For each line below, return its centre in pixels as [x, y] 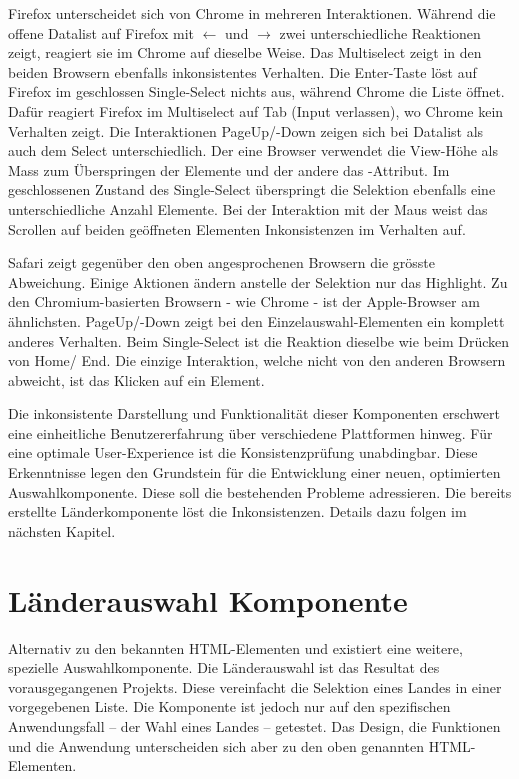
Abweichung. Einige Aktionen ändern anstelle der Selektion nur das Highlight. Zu [258, 281]
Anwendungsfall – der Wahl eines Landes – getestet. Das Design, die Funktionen [254, 725]
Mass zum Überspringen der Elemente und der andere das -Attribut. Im [229, 169]
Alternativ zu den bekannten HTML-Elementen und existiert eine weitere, [235, 647]
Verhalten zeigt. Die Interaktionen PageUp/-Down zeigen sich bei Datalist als [246, 130]
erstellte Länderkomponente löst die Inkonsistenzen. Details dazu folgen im [237, 511]
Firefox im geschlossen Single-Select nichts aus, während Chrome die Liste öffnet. [256, 91]
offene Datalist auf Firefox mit [101, 32]
